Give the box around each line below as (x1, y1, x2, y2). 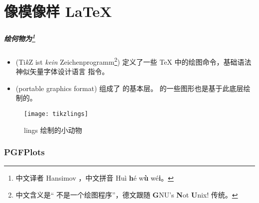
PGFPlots (4, 146, 45, 158)
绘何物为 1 (4, 32, 35, 43)
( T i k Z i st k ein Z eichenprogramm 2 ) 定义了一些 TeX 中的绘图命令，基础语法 (15, 55, 252, 67)
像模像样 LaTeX (4, 1, 112, 21)
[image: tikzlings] (24, 110, 88, 117)
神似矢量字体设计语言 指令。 (15, 66, 109, 77)
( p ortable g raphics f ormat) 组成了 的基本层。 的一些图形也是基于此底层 (15, 83, 244, 93)
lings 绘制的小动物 (24, 124, 82, 135)
